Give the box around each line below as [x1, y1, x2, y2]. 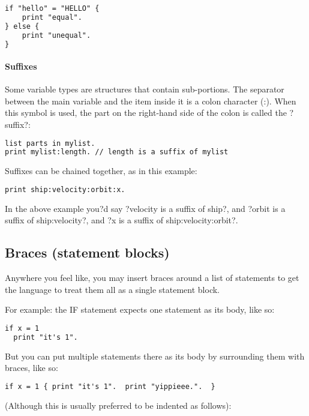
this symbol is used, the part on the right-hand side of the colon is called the [5, 106, 287, 119]
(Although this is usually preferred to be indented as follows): [5, 399, 232, 411]
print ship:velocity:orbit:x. [5, 185, 125, 194]
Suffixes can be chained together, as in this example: [5, 164, 197, 177]
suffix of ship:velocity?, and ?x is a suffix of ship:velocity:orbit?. [5, 214, 238, 226]
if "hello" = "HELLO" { [5, 4, 100, 13]
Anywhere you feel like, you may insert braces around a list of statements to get [5, 271, 299, 284]
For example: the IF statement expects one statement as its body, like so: [5, 303, 275, 316]
